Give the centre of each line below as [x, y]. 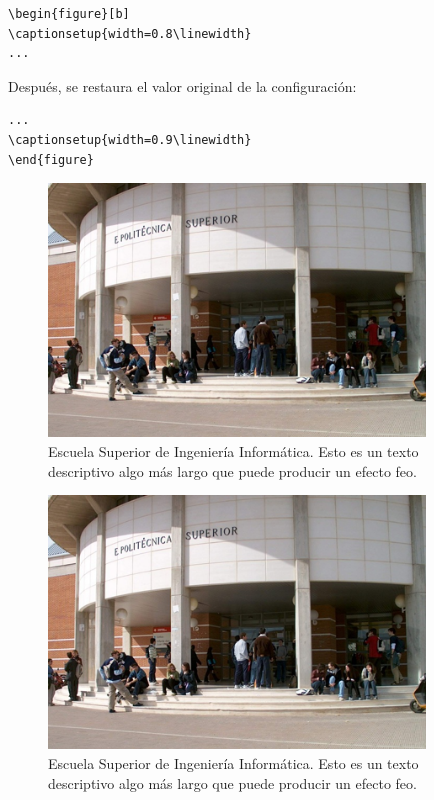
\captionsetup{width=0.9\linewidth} [130, 139]
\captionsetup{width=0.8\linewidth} [130, 33]
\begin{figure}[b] [69, 14]
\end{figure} [51, 159]
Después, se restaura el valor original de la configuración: [182, 85]
